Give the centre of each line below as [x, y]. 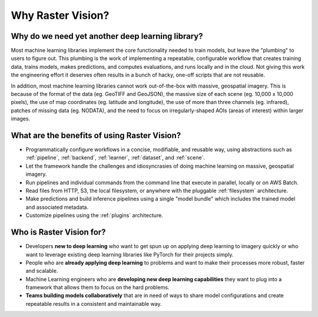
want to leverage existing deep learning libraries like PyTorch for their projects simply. [130, 254]
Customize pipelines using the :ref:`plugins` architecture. [94, 215]
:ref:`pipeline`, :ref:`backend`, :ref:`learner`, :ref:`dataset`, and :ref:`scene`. [115, 158]
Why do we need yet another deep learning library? [107, 36]
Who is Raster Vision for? [58, 232]
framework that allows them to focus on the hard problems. [97, 288]
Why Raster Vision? [60, 15]
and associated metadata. [57, 207]
